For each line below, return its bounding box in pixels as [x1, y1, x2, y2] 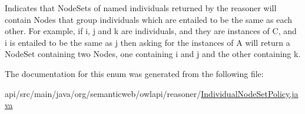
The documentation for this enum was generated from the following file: [5, 67, 264, 79]
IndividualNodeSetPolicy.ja [201, 87, 299, 99]
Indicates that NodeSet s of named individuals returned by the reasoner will [5, 2, 277, 14]
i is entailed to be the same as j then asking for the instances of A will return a [5, 36, 290, 48]
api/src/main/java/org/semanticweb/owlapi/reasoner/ [5, 87, 201, 99]
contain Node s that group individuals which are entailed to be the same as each [5, 13, 293, 25]
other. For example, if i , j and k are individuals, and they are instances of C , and [5, 25, 297, 37]
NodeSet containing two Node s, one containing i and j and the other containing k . [5, 48, 301, 60]
